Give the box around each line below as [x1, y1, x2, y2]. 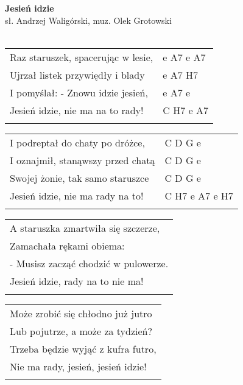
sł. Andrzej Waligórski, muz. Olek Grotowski [5, 13, 172, 26]
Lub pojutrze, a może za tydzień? [10, 323, 153, 338]
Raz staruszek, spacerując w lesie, [10, 49, 153, 64]
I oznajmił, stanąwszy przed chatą [10, 153, 155, 167]
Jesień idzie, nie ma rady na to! [10, 188, 144, 203]
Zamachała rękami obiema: [10, 238, 125, 253]
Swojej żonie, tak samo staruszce [10, 170, 149, 185]
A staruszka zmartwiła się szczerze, [10, 220, 160, 235]
